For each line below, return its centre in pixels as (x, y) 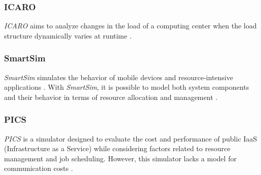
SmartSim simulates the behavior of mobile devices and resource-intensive (119, 77)
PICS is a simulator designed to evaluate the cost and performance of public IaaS (131, 138)
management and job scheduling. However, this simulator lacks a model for (120, 158)
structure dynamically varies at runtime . (68, 35)
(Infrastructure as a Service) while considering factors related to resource (117, 148)
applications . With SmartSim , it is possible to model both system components (127, 87)
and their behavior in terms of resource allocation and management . (111, 97)
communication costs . (39, 168)
